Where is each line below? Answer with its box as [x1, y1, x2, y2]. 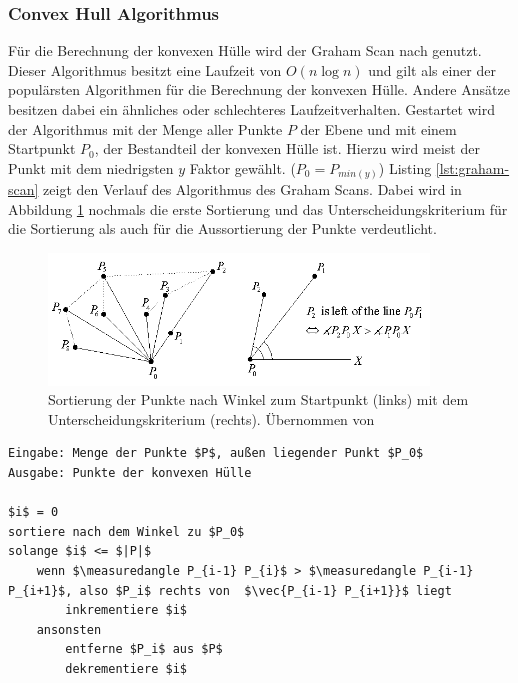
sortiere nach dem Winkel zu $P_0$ [8, 524, 245, 539]
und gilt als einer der [368, 59, 496, 80]
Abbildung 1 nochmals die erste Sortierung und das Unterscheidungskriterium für [8, 198, 508, 219]
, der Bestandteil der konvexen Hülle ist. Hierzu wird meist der [94, 138, 480, 159]
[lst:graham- [435, 157, 510, 178]
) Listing [378, 157, 432, 178]
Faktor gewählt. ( [189, 157, 296, 178]
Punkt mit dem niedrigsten [8, 157, 174, 178]
